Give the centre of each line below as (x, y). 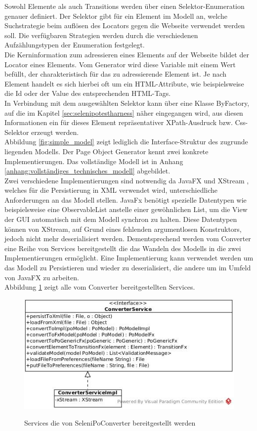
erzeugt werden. (55, 132)
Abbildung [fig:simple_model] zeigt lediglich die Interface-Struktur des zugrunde (126, 142)
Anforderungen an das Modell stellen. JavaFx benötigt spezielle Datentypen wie (126, 199)
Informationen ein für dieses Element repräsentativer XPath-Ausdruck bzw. (119, 122)
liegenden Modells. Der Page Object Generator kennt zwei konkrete (107, 151)
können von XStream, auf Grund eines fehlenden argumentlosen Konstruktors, (123, 229)
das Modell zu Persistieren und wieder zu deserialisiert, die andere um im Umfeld (128, 268)
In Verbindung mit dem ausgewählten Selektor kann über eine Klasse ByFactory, (127, 103)
